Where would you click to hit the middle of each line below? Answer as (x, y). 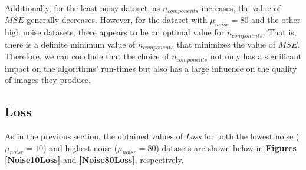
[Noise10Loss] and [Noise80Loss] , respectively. (94, 160)
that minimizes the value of (226, 44)
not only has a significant (256, 56)
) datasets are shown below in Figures (226, 147)
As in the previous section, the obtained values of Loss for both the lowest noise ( (152, 136)
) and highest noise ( (80, 147)
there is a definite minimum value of (70, 44)
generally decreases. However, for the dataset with (117, 20)
